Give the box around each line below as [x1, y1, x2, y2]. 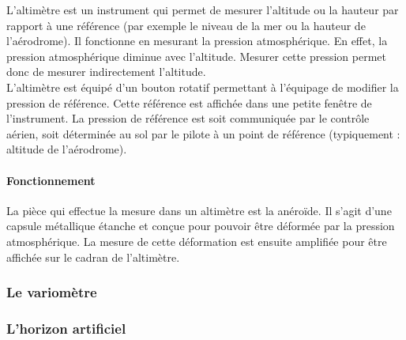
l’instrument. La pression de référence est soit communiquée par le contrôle [6, 110, 370, 127]
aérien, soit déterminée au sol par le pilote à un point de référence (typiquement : [6, 125, 400, 142]
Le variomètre [6, 282, 97, 302]
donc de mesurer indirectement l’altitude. [6, 63, 206, 80]
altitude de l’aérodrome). [6, 141, 127, 157]
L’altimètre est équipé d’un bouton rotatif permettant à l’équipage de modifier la [6, 78, 399, 95]
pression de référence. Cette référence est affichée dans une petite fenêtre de [6, 94, 372, 111]
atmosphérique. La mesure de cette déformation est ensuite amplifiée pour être [6, 232, 387, 249]
